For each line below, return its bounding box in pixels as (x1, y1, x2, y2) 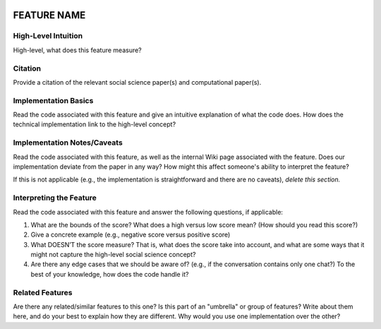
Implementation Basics (13, 95, 94, 105)
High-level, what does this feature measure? (13, 46, 143, 54)
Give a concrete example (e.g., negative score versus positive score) (30, 230, 231, 239)
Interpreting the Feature (13, 193, 97, 203)
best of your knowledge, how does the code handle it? (30, 270, 189, 278)
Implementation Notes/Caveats (13, 138, 123, 148)
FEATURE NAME (13, 9, 86, 21)
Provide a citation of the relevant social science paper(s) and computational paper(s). (13, 78, 262, 86)
